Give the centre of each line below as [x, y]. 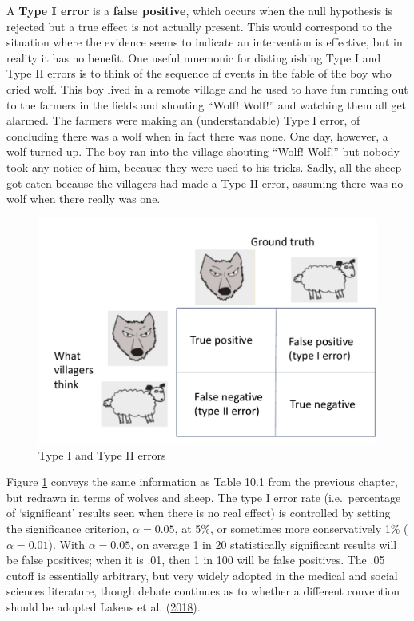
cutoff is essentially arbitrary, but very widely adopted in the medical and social [202, 575]
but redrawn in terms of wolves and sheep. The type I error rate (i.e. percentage [204, 497]
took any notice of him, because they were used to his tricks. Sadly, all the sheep [204, 167]
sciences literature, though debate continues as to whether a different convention [203, 591]
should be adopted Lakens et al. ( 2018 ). [103, 607]
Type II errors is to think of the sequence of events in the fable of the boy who [199, 73]
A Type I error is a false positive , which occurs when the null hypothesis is [200, 10]
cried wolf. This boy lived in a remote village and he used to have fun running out [207, 88]
